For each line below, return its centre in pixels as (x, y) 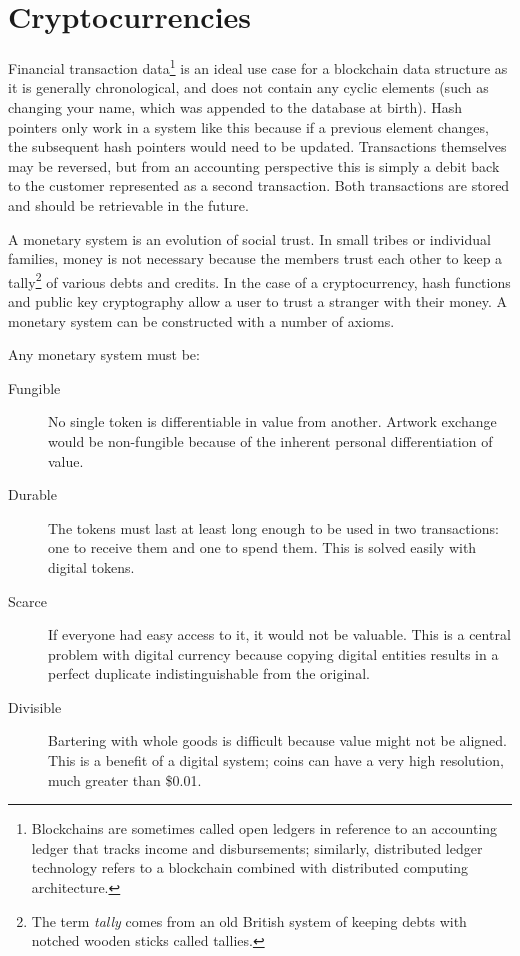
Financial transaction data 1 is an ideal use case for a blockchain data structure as (258, 66)
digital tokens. (91, 566)
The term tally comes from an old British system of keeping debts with (249, 920)
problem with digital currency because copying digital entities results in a (273, 653)
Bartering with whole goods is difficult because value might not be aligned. (278, 740)
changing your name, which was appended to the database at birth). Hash (235, 106)
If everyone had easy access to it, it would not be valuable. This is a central (279, 634)
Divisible (35, 706)
